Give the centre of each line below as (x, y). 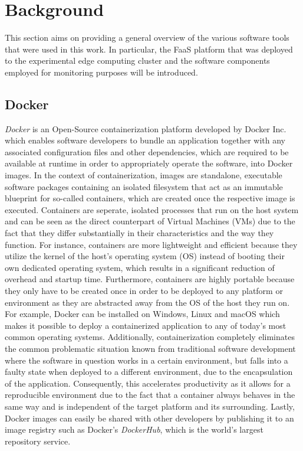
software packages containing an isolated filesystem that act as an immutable (144, 186)
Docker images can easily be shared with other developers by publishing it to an (149, 418)
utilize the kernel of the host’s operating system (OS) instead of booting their (145, 256)
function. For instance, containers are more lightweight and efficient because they (151, 244)
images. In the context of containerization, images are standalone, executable (144, 175)
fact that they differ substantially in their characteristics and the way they (139, 233)
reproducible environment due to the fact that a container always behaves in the (150, 395)
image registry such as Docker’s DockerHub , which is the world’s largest (134, 429)
